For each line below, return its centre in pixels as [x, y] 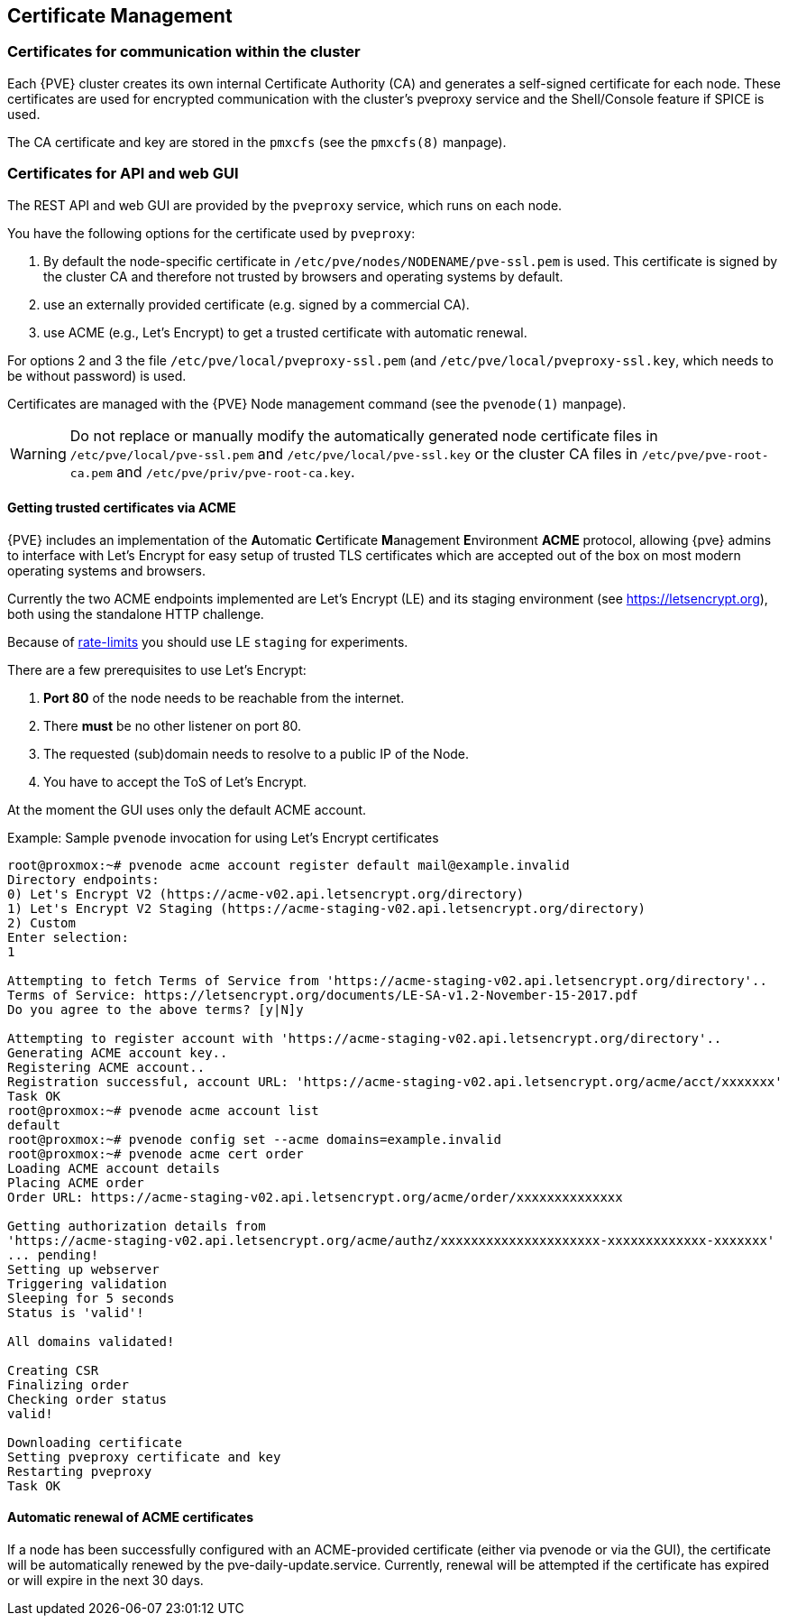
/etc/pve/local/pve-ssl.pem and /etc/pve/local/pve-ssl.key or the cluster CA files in [354, 453]
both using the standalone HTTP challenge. [136, 613]
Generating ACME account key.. [118, 1052]
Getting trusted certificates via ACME [122, 508]
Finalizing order [68, 1384]
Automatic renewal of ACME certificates [130, 1517]
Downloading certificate [95, 1442]
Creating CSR [53, 1370]
